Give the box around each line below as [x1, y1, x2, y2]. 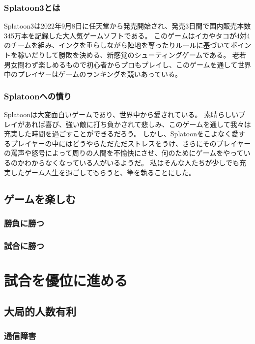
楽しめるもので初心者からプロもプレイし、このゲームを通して [38, 59, 238, 69]
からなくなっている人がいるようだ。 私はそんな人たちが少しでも [31, 157, 240, 167]
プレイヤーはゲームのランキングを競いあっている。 [17, 69, 182, 79]
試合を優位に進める [4, 270, 128, 290]
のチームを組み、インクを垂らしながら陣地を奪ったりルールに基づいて [4, 40, 231, 50]
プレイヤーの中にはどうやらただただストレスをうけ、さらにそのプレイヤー [10, 138, 251, 148]
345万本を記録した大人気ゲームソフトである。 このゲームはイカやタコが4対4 [4, 30, 250, 40]
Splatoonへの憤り [4, 90, 72, 102]
